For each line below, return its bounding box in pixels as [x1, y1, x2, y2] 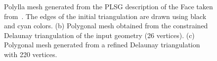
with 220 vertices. [4, 49, 57, 59]
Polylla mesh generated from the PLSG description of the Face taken [4, 1, 213, 11]
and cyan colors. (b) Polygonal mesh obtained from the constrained [4, 20, 208, 31]
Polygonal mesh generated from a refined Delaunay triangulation [4, 40, 200, 50]
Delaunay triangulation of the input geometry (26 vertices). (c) [4, 30, 195, 40]
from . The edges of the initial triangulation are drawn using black [4, 11, 207, 21]
